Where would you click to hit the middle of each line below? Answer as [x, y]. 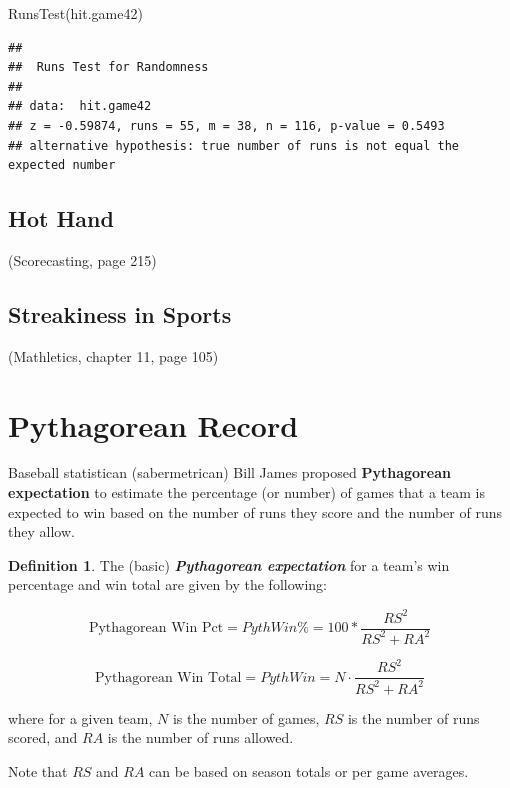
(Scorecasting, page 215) [82, 259]
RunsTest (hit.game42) [75, 13]
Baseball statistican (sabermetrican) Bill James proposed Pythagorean [229, 472]
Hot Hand [61, 218]
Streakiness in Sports [120, 313]
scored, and [43, 737]
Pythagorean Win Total [168, 677]
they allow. [41, 531]
